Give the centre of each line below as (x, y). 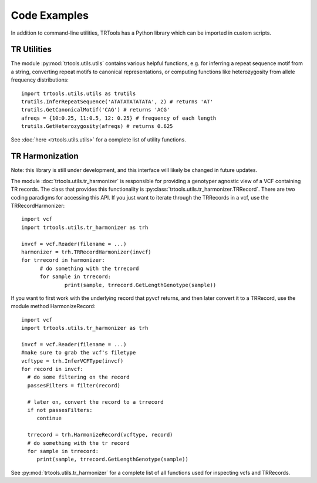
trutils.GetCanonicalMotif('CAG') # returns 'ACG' (96, 110)
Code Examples (50, 15)
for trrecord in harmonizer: (63, 260)
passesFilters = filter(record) (74, 385)
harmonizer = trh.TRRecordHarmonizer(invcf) (87, 252)
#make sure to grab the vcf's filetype (79, 353)
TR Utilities (31, 50)
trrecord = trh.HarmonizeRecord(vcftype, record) (100, 435)
